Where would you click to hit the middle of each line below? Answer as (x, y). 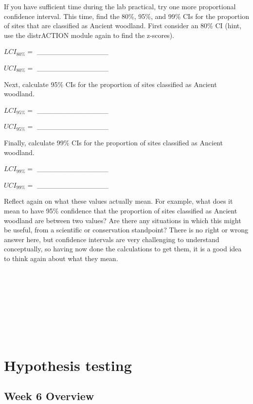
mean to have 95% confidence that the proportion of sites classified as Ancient (121, 210)
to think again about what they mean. (61, 258)
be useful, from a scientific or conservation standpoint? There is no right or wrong (126, 230)
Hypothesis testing (68, 365)
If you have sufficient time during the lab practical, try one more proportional (120, 6)
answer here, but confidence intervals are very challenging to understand (112, 239)
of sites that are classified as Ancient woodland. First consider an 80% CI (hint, (123, 26)
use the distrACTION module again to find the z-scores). (89, 35)
